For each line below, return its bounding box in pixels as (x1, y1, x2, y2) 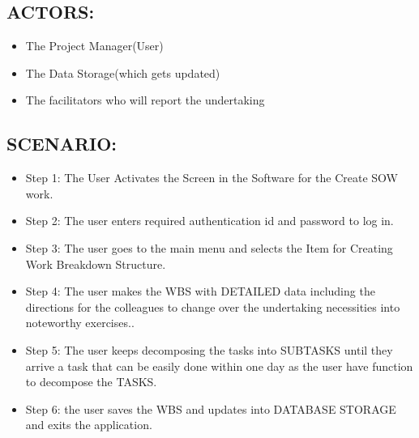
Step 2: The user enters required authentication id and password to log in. (25, 212, 394, 229)
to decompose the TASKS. (25, 373, 157, 390)
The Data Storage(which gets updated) (25, 64, 220, 81)
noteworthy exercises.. (25, 314, 135, 331)
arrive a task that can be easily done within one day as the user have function (25, 357, 413, 374)
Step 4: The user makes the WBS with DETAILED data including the (25, 283, 375, 300)
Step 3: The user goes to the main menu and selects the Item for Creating (25, 239, 393, 256)
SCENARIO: (6, 131, 118, 156)
